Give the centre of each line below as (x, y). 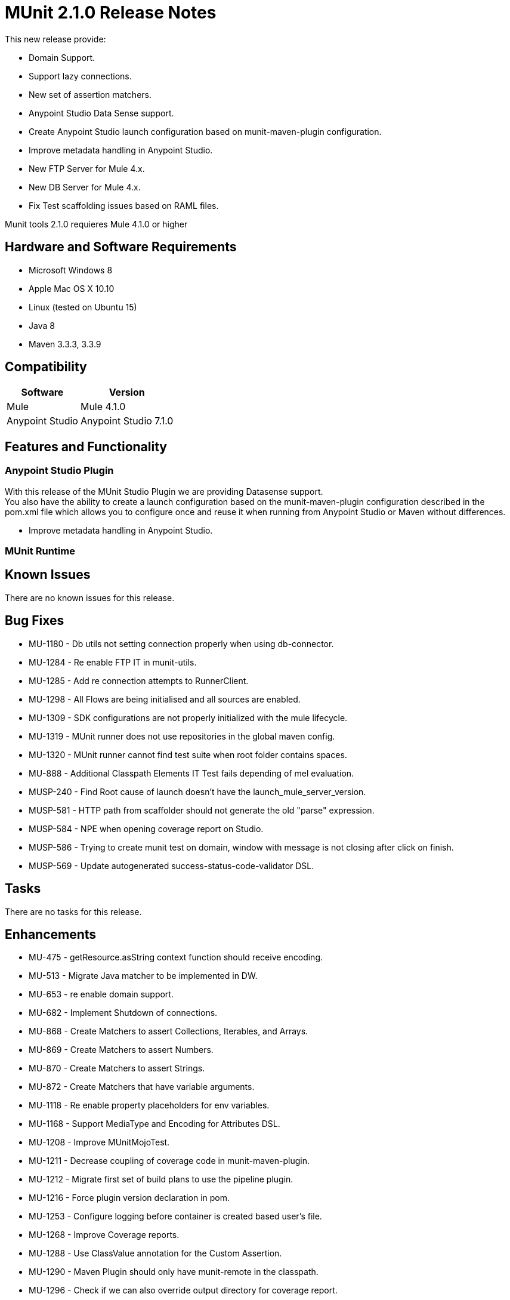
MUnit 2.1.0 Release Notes (111, 13)
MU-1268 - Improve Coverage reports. (104, 1235)
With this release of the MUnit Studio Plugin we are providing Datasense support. (164, 491)
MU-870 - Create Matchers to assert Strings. (117, 1068)
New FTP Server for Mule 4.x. (87, 168)
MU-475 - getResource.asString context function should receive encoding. (176, 957)
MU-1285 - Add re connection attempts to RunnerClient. (139, 680)
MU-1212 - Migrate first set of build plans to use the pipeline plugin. (161, 1179)
